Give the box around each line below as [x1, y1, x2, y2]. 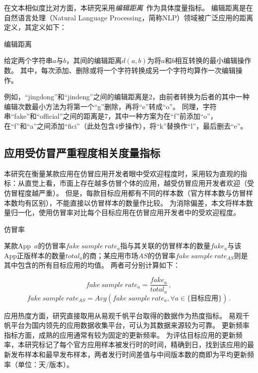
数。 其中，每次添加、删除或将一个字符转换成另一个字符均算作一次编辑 [4, 65, 236, 75]
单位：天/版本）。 [17, 359, 73, 369]
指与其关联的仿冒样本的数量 [120, 240, 211, 251]
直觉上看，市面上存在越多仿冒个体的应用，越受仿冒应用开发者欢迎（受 [24, 178, 254, 188]
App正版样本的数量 [4, 250, 66, 260]
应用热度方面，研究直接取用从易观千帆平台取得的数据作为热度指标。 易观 [4, 310, 243, 320]
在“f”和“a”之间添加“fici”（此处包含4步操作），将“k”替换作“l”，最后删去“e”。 [4, 120, 248, 131]
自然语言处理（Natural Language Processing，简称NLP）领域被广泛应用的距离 [4, 12, 254, 22]
